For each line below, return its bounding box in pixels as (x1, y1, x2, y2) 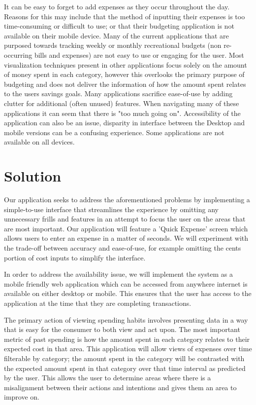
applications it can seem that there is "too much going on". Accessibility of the (4, 108, 241, 118)
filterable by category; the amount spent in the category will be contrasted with (4, 353, 245, 363)
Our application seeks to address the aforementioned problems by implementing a (4, 194, 250, 205)
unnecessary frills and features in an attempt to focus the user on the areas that (4, 214, 246, 224)
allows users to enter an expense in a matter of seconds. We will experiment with (4, 233, 249, 243)
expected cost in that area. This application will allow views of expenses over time (4, 343, 252, 354)
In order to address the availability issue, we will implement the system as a (4, 269, 233, 279)
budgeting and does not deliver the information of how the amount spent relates (4, 78, 246, 89)
